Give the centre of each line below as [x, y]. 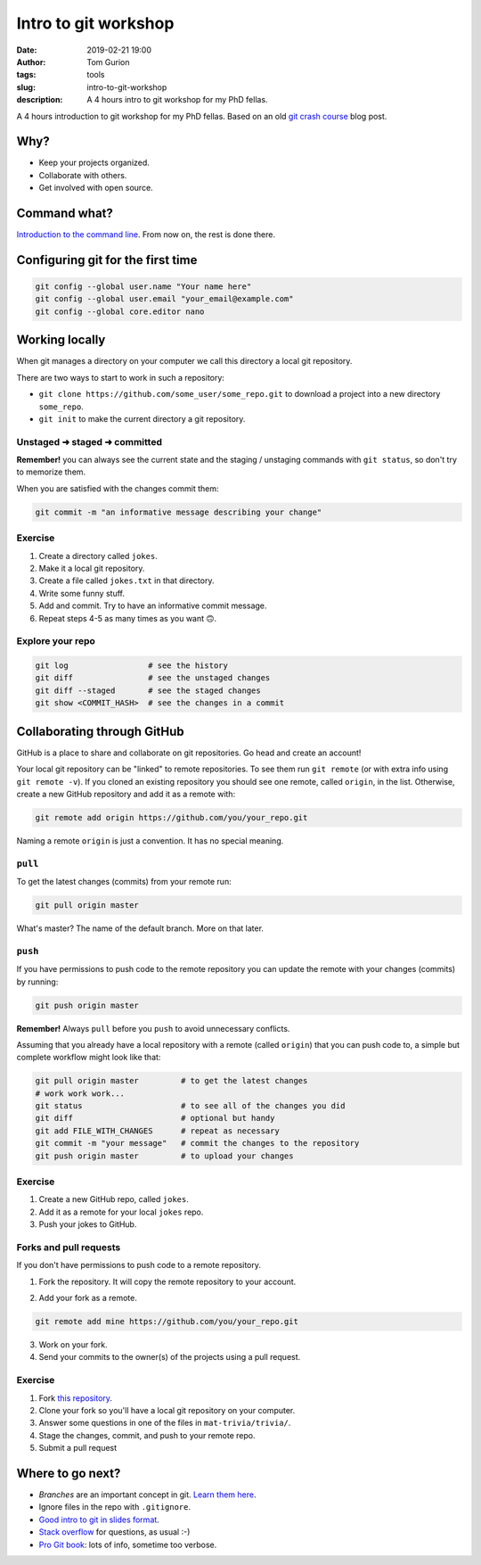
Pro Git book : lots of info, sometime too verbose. [128, 1544]
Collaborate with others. [83, 175]
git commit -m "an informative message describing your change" [179, 512]
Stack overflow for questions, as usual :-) [114, 1532]
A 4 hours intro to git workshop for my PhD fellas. [177, 100]
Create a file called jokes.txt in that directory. [126, 581]
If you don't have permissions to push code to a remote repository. [139, 1265]
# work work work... [80, 1093]
